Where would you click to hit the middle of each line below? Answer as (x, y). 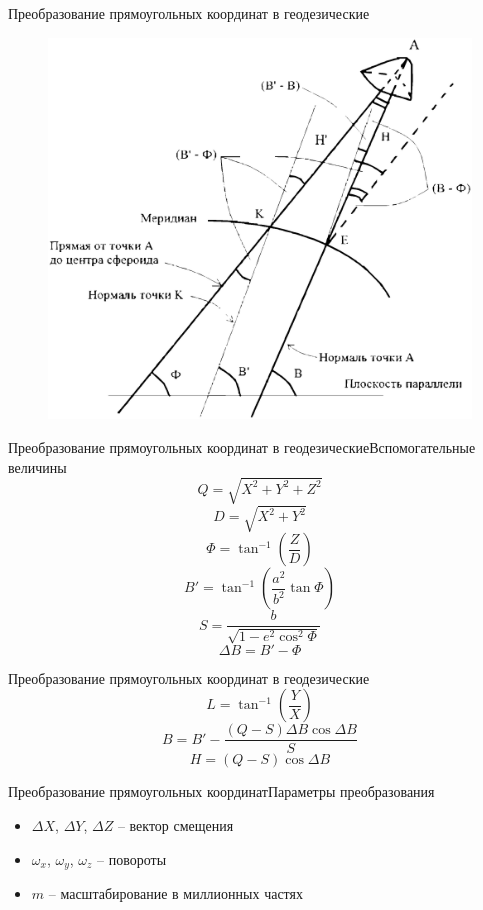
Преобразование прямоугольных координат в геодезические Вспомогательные (242, 446)
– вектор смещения (175, 824)
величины (37, 466)
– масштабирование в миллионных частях (175, 892)
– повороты (132, 858)
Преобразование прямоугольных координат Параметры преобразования (221, 791)
